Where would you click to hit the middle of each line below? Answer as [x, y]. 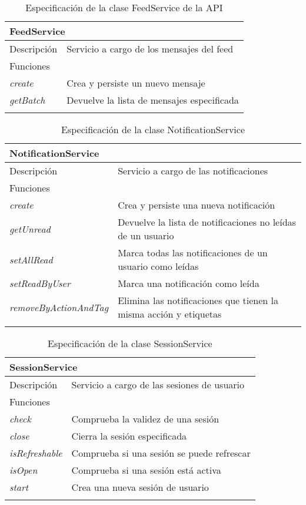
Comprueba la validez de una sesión [145, 419]
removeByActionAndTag [59, 307]
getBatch [27, 100]
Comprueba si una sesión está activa [146, 470]
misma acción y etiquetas [170, 314]
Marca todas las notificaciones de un [193, 252]
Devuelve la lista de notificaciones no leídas [207, 222]
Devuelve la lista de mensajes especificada [153, 100]
